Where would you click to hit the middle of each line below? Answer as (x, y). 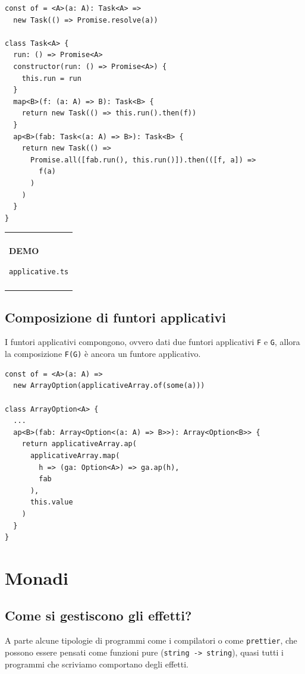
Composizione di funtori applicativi (115, 317)
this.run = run (51, 78)
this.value (51, 502)
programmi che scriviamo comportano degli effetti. (97, 664)
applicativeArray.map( (75, 455)
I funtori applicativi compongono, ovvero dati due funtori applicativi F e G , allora (152, 342)
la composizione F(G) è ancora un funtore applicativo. (103, 354)
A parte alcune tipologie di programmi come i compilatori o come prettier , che (151, 640)
